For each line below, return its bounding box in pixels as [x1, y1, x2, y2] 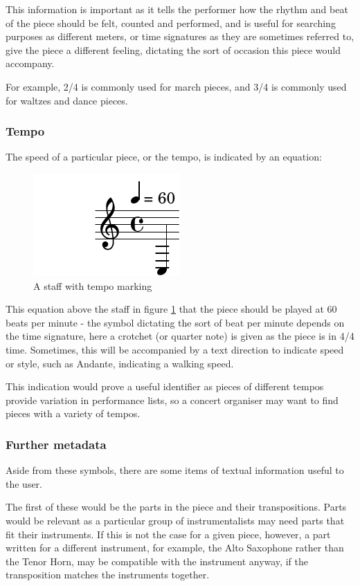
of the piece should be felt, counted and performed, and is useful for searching [6, 15, 336, 30]
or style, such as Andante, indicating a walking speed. [6, 356, 234, 370]
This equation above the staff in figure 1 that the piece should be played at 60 [6, 302, 337, 316]
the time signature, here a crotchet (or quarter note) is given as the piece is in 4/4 [6, 329, 354, 343]
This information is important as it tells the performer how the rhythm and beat [6, 2, 348, 16]
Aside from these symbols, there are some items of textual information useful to [6, 463, 344, 477]
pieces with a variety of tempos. [6, 406, 141, 421]
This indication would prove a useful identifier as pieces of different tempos [6, 379, 324, 394]
